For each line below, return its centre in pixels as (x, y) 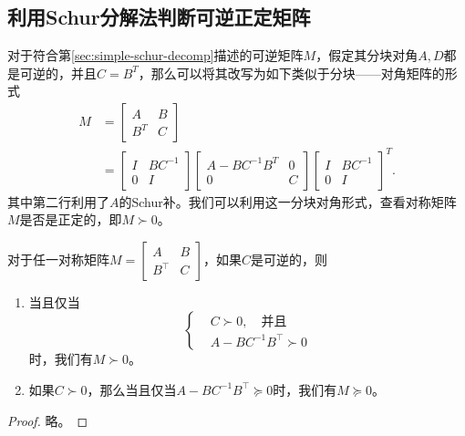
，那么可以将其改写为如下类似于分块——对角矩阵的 (291, 73)
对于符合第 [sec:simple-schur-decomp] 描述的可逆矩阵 (155, 55)
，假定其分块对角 (367, 55)
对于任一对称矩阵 (58, 259)
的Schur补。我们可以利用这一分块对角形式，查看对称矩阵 (288, 201)
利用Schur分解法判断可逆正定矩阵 (159, 17)
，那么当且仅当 (132, 389)
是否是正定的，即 (71, 219)
